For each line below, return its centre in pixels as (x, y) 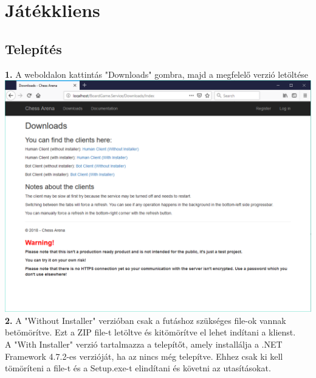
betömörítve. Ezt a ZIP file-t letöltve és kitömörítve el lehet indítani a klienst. (150, 332)
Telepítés (33, 48)
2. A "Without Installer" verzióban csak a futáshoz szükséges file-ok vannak (146, 320)
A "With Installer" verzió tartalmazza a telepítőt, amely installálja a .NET (144, 344)
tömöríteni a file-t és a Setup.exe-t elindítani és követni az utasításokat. (138, 368)
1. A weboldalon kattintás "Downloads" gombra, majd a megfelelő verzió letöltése (157, 74)
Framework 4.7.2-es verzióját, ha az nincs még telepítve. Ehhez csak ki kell (144, 356)
